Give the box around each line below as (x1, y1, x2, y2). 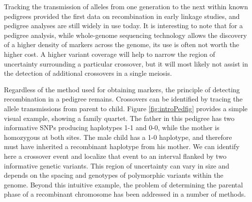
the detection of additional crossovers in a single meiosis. (4, 68, 172, 78)
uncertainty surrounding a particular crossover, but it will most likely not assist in (4, 58, 248, 68)
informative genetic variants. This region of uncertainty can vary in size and (4, 160, 230, 170)
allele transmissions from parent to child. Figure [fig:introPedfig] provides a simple (4, 103, 248, 113)
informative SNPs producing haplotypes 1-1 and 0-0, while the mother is (4, 122, 220, 133)
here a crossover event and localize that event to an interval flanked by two (4, 151, 227, 161)
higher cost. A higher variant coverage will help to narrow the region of (4, 49, 215, 59)
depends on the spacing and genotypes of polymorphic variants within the (4, 170, 223, 180)
